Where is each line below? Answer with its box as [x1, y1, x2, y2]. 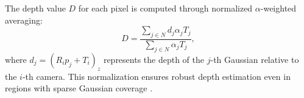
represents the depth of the [103, 53, 205, 65]
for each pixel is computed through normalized [78, 2, 253, 14]
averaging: [5, 13, 43, 26]
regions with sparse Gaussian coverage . [5, 82, 153, 94]
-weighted [260, 2, 297, 14]
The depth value [5, 2, 66, 14]
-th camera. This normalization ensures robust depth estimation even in [22, 70, 291, 82]
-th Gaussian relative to [210, 53, 299, 65]
